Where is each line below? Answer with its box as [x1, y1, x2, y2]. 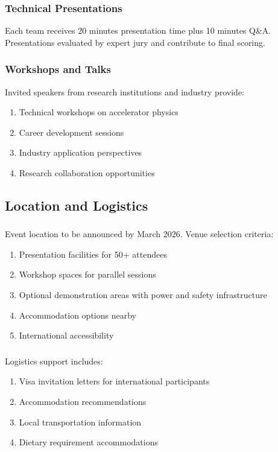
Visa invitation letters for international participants [19, 375, 210, 387]
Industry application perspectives [19, 146, 142, 159]
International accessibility [19, 329, 114, 342]
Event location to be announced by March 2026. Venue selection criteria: [5, 228, 274, 240]
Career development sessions [19, 126, 124, 138]
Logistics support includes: [5, 354, 103, 367]
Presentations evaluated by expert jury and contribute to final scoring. [5, 36, 265, 48]
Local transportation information [19, 415, 142, 428]
